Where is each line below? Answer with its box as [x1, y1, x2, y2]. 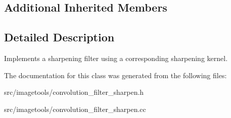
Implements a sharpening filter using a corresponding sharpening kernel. [4, 52, 228, 63]
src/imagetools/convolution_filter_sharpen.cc [4, 103, 146, 114]
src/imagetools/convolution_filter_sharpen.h [4, 87, 144, 97]
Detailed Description [4, 29, 115, 45]
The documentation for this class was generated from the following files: [4, 70, 227, 80]
